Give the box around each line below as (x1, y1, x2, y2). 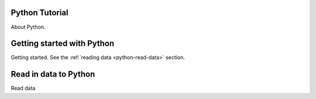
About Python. (11, 23, 46, 30)
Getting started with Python (11, 39, 115, 49)
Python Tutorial (11, 8, 68, 18)
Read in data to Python (11, 69, 95, 79)
